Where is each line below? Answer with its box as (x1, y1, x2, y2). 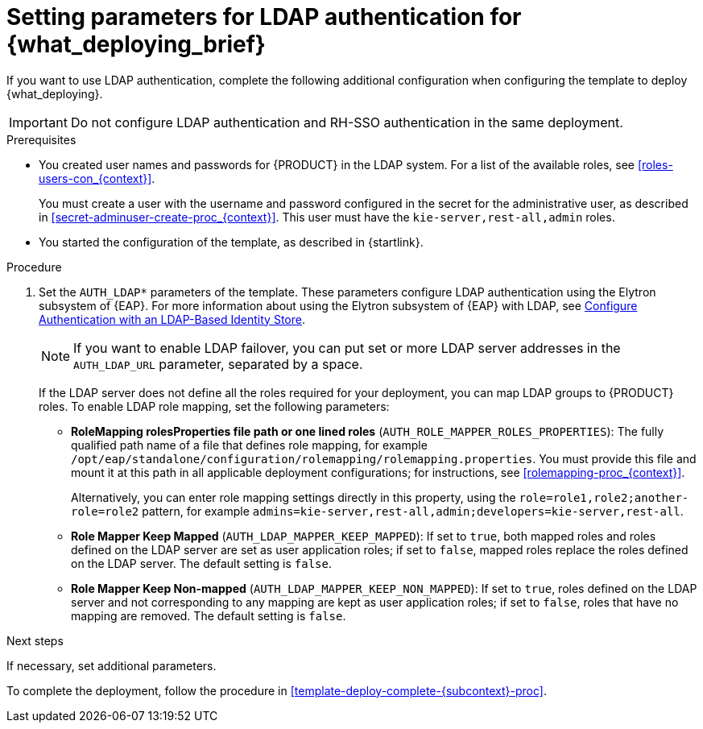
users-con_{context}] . (39, 171, 155, 185)
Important (9, 114, 68, 130)
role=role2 (71, 504, 139, 518)
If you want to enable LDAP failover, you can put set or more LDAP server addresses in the (73, 339, 621, 356)
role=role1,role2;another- (519, 491, 689, 504)
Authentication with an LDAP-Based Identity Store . (39, 312, 305, 326)
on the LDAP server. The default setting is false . (71, 556, 332, 570)
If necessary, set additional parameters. (6, 658, 217, 673)
